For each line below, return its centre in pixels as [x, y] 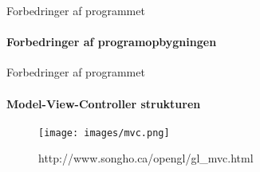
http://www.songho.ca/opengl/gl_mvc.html [146, 158]
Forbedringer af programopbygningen [112, 42]
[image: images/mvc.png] [104, 133]
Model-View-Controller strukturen [104, 103]
